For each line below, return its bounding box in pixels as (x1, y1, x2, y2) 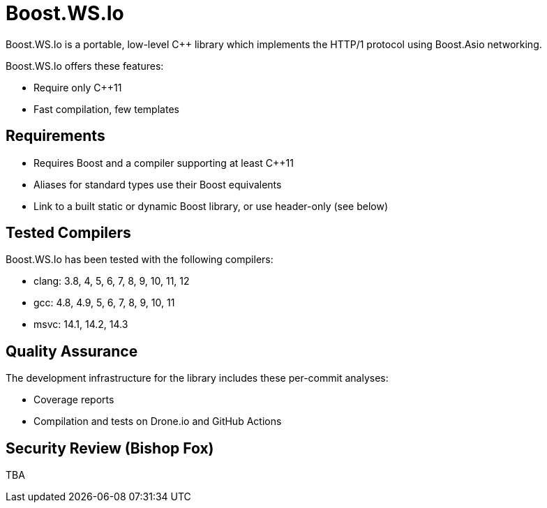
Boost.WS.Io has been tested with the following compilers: (6, 253, 273, 266)
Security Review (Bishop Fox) (6, 439, 214, 457)
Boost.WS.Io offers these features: (6, 59, 164, 72)
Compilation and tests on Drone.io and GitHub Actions (33, 415, 282, 428)
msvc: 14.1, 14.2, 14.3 (33, 318, 128, 331)
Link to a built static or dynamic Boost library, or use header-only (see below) (33, 200, 389, 212)
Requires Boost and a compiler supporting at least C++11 (33, 156, 294, 169)
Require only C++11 (33, 81, 122, 94)
